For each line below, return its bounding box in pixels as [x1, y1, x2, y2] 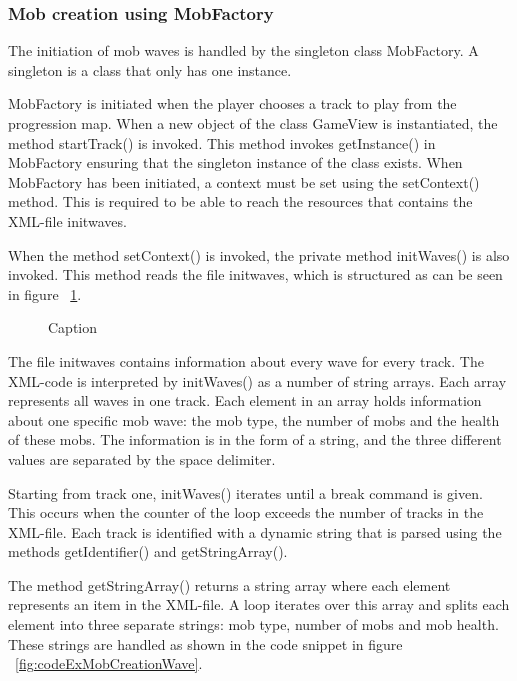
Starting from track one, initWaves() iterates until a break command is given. [8, 482, 483, 503]
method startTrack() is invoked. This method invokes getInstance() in [8, 132, 436, 153]
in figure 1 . [8, 283, 82, 304]
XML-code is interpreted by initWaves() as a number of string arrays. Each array [8, 370, 507, 391]
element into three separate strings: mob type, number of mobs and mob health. [8, 614, 499, 635]
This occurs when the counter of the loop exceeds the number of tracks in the [8, 502, 484, 523]
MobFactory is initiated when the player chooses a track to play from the [8, 93, 457, 114]
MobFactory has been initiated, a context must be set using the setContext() [8, 171, 480, 192]
